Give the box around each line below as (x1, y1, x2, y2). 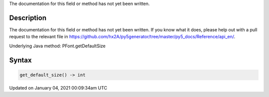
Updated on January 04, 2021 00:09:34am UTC (9, 85, 107, 91)
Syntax (9, 56, 32, 64)
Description (9, 13, 47, 22)
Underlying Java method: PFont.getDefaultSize (9, 43, 106, 49)
